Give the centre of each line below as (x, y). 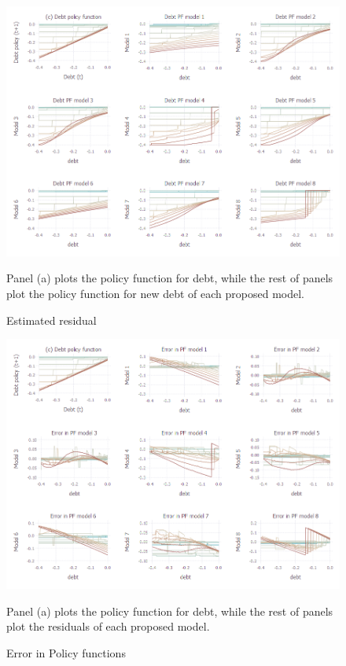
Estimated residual (52, 320)
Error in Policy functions (66, 652)
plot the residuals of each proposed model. (108, 626)
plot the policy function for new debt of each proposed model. (155, 294)
